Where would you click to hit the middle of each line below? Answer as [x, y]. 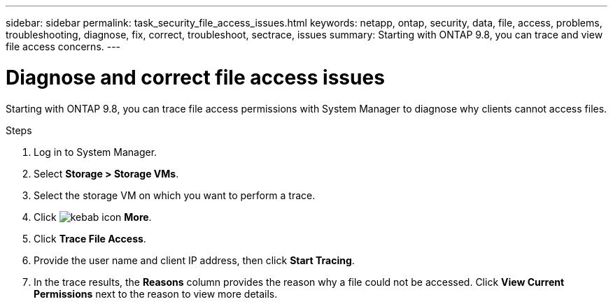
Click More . [93, 217]
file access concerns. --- [63, 46]
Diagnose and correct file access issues [195, 77]
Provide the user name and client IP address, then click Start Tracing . [194, 260]
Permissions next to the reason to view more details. [156, 294]
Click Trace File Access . [90, 238]
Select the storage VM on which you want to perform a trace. [175, 195]
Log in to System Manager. [96, 152]
